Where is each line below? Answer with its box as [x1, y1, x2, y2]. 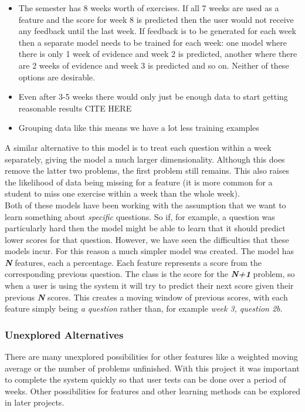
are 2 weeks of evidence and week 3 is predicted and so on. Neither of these [18, 59, 289, 71]
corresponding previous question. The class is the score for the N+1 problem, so [5, 268, 295, 280]
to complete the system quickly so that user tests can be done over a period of [5, 373, 286, 386]
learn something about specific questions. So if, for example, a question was [5, 210, 275, 222]
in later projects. [5, 396, 65, 408]
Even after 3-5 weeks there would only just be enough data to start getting [18, 90, 288, 103]
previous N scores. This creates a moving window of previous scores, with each [5, 291, 288, 303]
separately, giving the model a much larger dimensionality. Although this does [5, 153, 285, 165]
